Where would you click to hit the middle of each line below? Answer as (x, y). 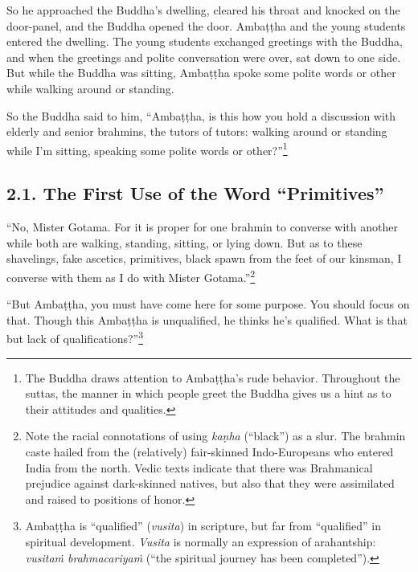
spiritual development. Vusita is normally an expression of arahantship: (201, 542)
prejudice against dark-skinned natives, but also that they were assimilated (210, 483)
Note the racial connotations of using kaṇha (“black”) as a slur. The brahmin (215, 436)
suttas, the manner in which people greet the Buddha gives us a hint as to (208, 393)
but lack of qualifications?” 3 (75, 337)
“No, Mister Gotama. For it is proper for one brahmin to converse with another (202, 227)
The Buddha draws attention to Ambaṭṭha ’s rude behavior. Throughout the (213, 377)
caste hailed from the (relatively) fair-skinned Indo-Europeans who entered (209, 452)
